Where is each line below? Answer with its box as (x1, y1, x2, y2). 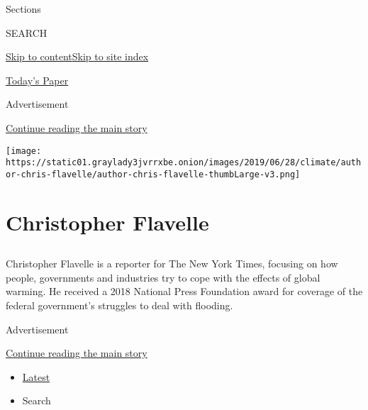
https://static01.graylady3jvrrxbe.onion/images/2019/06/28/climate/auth (6, 157, 362, 168)
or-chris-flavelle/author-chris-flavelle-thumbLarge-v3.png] (6, 169, 301, 179)
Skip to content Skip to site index (6, 49, 149, 64)
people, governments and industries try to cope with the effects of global (6, 270, 320, 284)
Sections (6, 1, 41, 16)
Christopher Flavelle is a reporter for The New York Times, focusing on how (6, 256, 338, 271)
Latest (22, 369, 50, 384)
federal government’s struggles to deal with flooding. (6, 298, 233, 313)
